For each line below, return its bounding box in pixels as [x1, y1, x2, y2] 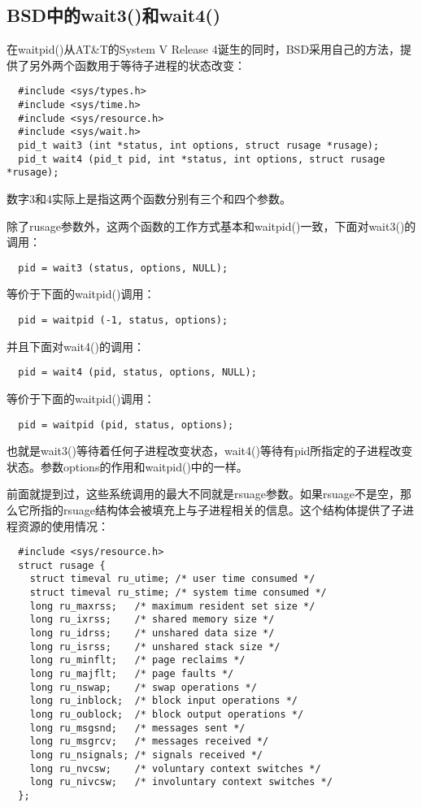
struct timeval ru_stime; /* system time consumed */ [29, 587, 327, 599]
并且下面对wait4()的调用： [7, 337, 145, 354]
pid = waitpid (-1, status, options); [18, 315, 228, 327]
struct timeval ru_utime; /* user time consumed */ [29, 573, 315, 585]
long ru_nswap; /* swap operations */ [29, 681, 257, 693]
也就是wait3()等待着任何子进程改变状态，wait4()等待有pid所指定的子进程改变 [7, 442, 413, 459]
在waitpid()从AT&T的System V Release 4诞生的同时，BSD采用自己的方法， [7, 41, 401, 58]
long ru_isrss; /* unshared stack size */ [29, 640, 281, 653]
